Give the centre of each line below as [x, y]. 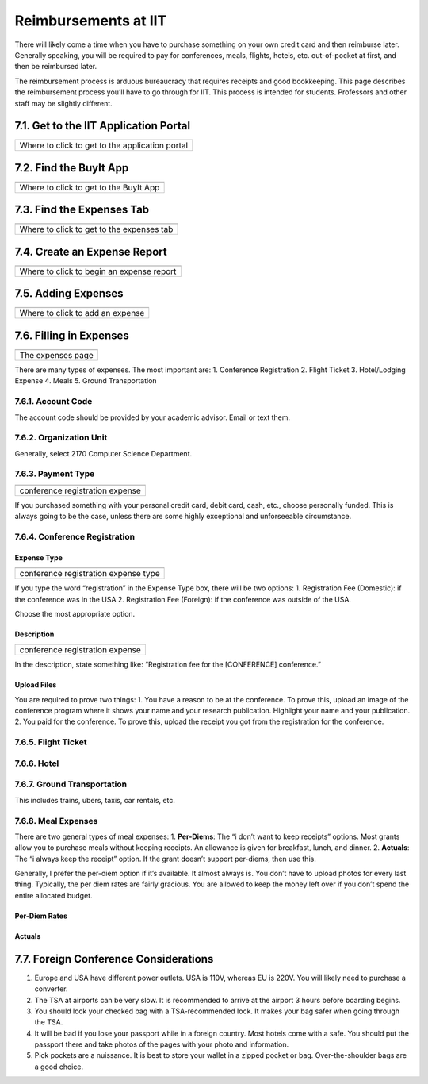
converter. [51, 989]
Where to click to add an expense [82, 313]
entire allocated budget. [53, 895]
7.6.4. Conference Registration [75, 536]
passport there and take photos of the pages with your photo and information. [162, 1044]
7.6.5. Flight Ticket [51, 742]
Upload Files [36, 685]
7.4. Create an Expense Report [91, 251]
